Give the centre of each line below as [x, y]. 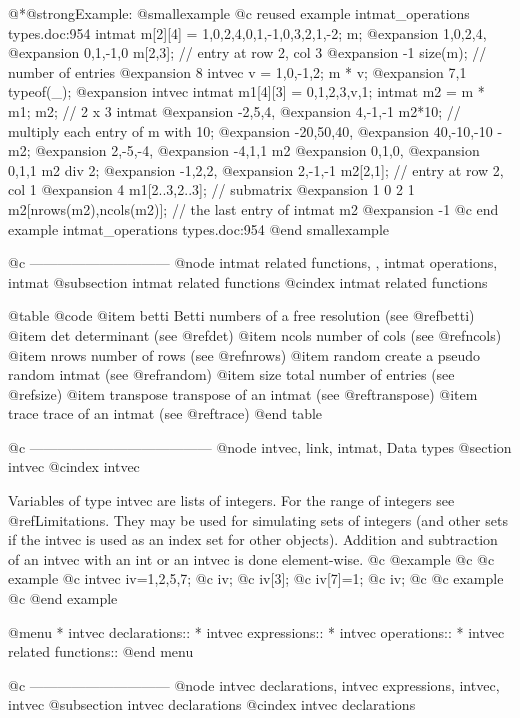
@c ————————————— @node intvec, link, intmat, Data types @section [260, 446]
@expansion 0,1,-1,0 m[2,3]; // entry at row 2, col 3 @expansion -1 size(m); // [247, 52]
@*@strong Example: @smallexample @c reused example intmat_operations [239, 13]
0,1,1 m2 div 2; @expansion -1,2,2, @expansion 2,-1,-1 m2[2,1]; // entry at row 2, [256, 169]
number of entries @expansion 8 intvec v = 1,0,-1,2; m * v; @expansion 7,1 [237, 71]
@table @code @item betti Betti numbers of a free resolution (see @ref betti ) [241, 315]
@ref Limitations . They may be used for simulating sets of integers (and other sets [258, 519]
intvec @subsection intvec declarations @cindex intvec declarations [212, 704]
